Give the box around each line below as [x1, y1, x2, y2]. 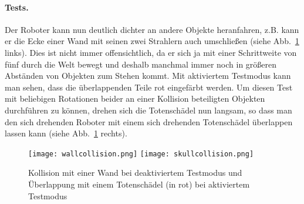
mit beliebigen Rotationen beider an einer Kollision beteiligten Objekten [5, 92, 265, 105]
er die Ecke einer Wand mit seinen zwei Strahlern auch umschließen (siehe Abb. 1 [5, 35, 299, 47]
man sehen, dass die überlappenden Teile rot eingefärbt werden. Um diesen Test [5, 81, 293, 93]
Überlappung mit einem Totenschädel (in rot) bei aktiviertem [28, 178, 250, 190]
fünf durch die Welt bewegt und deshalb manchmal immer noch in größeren [5, 58, 277, 70]
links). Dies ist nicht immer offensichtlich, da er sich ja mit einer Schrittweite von [5, 46, 297, 58]
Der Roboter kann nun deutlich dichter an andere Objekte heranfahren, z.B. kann [5, 23, 299, 35]
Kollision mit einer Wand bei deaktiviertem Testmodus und [28, 166, 242, 179]
